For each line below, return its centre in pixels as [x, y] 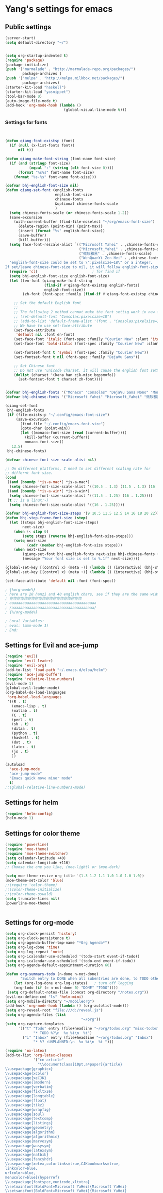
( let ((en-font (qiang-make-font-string [51, 281]
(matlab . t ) [24, 711]
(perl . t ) [23, 720]
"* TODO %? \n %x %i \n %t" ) [63, 1033]
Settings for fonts [26, 123]
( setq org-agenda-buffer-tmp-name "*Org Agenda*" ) [57, 943]
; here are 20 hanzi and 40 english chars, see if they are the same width [83, 594]
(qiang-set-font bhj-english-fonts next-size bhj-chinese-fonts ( [91, 554]
